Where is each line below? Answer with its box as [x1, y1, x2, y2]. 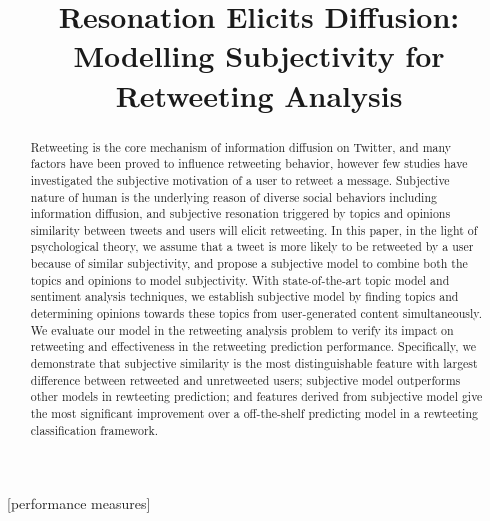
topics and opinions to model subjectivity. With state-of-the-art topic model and [30, 271, 450, 288]
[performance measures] [7, 493, 151, 514]
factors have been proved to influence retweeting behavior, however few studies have [30, 155, 468, 172]
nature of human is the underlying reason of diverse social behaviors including [30, 188, 437, 205]
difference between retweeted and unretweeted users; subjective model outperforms [30, 371, 461, 388]
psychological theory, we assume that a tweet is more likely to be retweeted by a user [30, 238, 474, 255]
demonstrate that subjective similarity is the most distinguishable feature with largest [30, 355, 478, 372]
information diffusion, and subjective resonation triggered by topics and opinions [30, 205, 451, 222]
